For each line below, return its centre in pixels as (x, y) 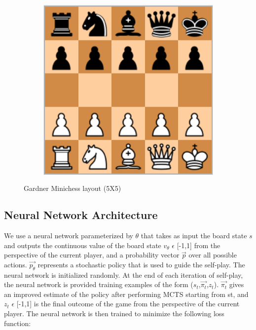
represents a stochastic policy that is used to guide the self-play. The (141, 264)
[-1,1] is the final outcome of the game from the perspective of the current (128, 304)
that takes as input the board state (194, 235)
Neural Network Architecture (81, 215)
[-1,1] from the (199, 245)
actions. (16, 264)
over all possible (213, 255)
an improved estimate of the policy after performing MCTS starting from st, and (126, 294)
